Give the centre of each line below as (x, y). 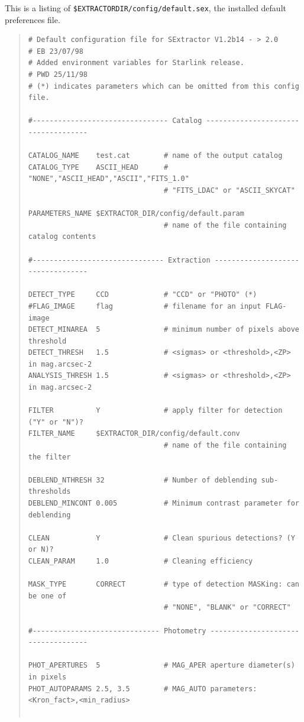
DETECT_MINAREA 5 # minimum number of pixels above (164, 330)
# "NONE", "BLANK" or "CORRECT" (227, 608)
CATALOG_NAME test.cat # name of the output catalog (155, 156)
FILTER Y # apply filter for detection (155, 411)
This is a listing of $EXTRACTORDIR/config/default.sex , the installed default (145, 8)
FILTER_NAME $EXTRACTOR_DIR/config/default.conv (134, 434)
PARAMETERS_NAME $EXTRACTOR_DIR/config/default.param (136, 214)
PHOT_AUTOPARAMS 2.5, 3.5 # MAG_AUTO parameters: (143, 689)
